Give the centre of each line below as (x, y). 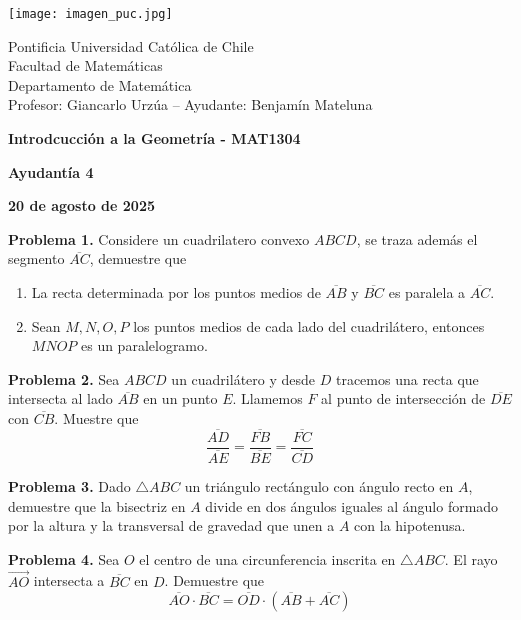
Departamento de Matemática (100, 84)
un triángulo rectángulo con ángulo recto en (319, 485)
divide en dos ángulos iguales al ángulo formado (352, 505)
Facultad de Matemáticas (85, 65)
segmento (36, 258)
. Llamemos (267, 398)
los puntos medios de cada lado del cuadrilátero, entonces (309, 325)
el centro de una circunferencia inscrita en (267, 558)
